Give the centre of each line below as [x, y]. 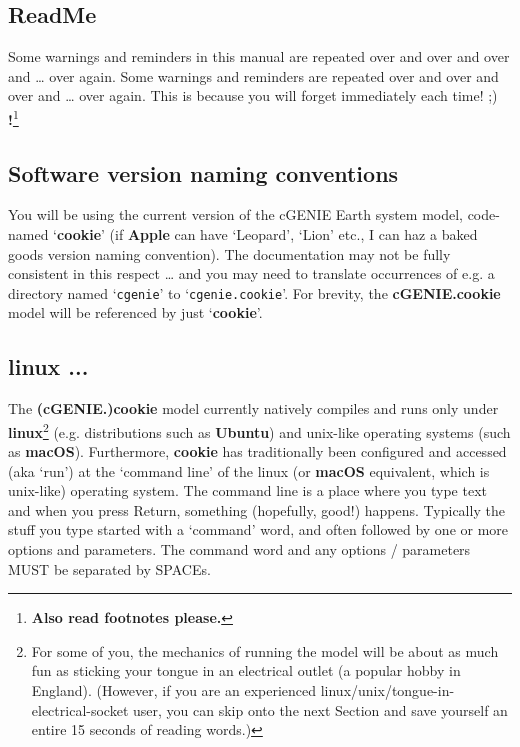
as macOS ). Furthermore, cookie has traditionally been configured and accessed [257, 451]
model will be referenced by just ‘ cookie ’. [135, 312]
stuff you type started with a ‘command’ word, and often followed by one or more [258, 529]
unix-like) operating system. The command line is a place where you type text [247, 490]
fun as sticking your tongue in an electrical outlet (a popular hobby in [246, 670]
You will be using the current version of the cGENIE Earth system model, [235, 214]
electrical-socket [80, 709]
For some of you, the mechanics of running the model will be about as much [265, 650]
